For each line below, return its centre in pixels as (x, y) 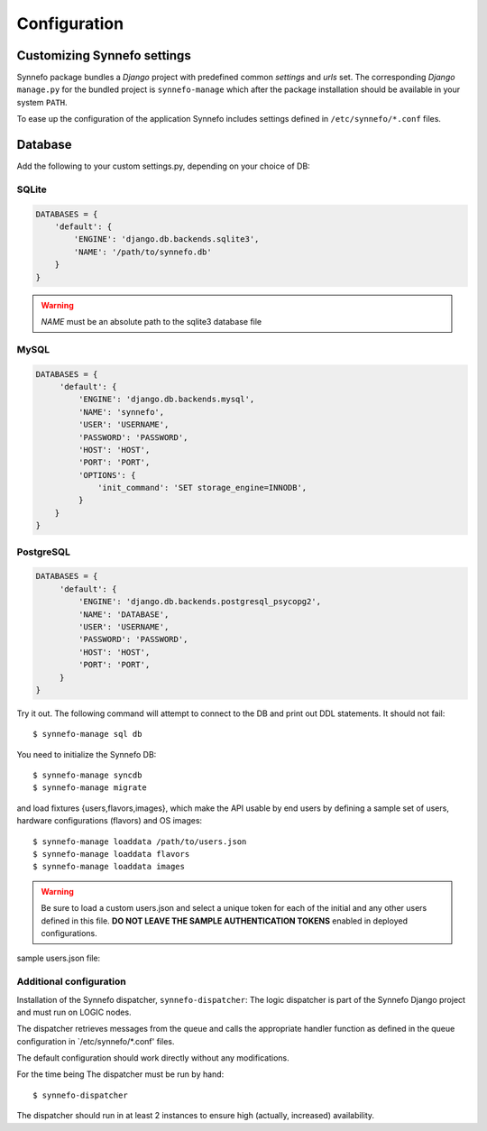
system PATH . (42, 102)
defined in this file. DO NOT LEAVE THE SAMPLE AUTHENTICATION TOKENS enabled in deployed (224, 921)
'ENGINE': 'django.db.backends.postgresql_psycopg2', (200, 602)
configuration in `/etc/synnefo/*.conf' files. (96, 1041)
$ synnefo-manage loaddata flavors (111, 854)
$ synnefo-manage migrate (90, 788)
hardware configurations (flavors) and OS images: (110, 821)
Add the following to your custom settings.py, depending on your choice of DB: (163, 166)
